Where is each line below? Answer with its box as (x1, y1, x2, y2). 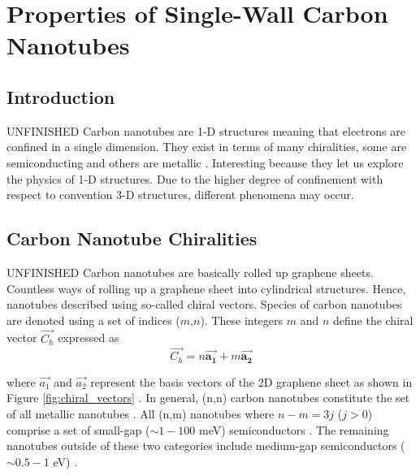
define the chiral (332, 311, 414, 328)
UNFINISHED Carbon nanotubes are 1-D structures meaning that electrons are (6, 122, 405, 139)
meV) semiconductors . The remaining (199, 421, 389, 438)
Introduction (6, 84, 115, 109)
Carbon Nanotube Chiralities (6, 226, 258, 251)
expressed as (58, 329, 119, 346)
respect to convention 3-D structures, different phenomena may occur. (6, 186, 354, 203)
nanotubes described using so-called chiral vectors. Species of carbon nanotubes (6, 296, 402, 313)
